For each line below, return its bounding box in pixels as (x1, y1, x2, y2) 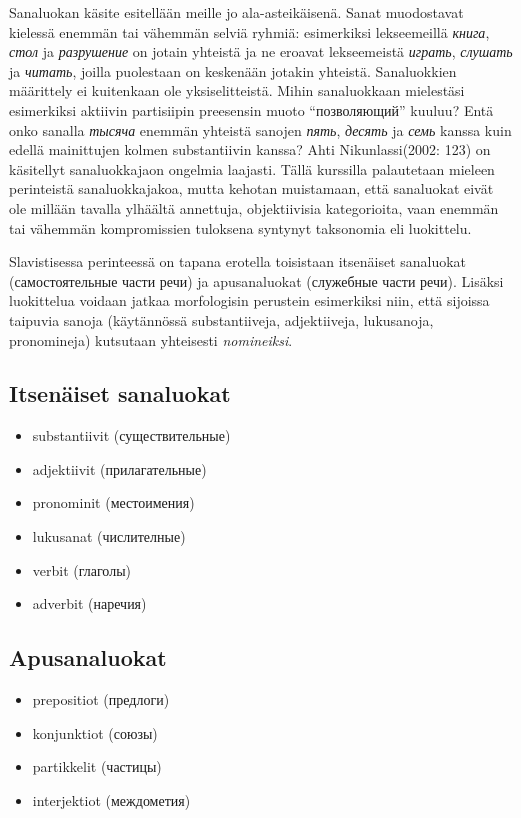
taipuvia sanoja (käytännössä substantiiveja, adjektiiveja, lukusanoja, (9, 309, 434, 330)
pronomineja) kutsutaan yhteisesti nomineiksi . (9, 329, 293, 350)
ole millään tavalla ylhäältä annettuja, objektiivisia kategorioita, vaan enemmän (9, 197, 499, 218)
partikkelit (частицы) (32, 756, 162, 777)
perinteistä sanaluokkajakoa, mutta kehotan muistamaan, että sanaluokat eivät (9, 178, 494, 199)
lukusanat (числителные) (32, 526, 186, 547)
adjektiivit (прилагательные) (32, 458, 207, 479)
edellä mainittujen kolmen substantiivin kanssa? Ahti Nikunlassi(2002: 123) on (9, 139, 491, 160)
